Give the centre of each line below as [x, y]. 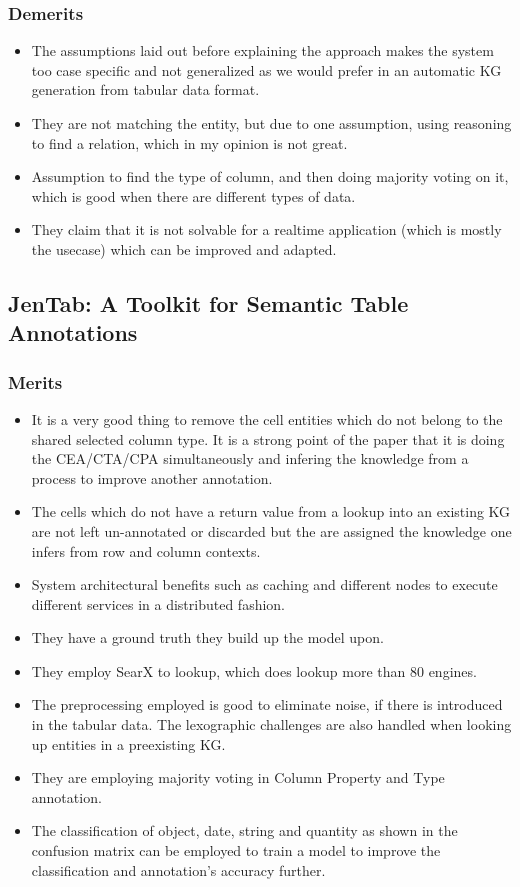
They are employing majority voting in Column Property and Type [238, 777]
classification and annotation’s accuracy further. [178, 869]
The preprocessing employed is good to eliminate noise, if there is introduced [267, 704]
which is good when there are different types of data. [193, 195]
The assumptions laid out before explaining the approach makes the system [262, 50]
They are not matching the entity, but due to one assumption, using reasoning [271, 123]
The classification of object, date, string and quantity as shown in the [244, 830]
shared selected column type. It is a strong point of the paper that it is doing [268, 438]
